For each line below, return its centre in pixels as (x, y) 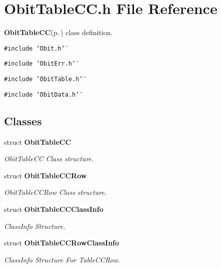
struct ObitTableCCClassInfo (54, 209)
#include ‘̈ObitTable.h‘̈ (43, 79)
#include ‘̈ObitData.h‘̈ (42, 94)
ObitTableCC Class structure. (49, 159)
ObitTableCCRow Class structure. (55, 192)
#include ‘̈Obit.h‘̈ (34, 48)
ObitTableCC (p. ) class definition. (58, 32)
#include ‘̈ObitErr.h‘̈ (40, 64)
